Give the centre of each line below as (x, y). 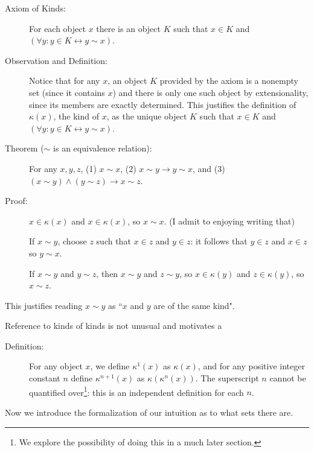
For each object (57, 28)
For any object (56, 366)
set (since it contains (67, 92)
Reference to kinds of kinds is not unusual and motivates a (114, 326)
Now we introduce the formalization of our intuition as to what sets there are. (149, 412)
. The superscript (227, 378)
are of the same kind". (194, 305)
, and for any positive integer (251, 366)
